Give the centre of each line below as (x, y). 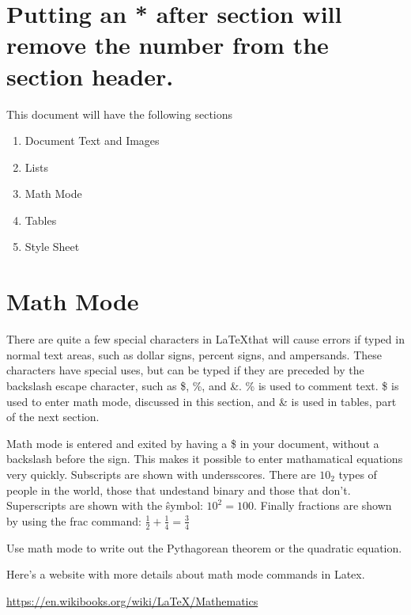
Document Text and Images (92, 140)
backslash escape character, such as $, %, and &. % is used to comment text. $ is (203, 385)
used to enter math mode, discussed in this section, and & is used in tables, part (202, 401)
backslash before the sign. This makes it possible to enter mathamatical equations (205, 459)
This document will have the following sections (120, 114)
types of (358, 474)
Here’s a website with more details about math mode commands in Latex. (186, 574)
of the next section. (53, 417)
